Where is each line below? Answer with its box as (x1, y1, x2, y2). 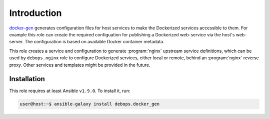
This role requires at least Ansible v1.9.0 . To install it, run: (9, 88, 130, 94)
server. (9, 39, 24, 45)
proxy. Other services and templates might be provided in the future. (9, 62, 150, 68)
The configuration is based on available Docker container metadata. (24, 39, 164, 45)
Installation (9, 75, 45, 83)
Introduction (9, 7, 62, 18)
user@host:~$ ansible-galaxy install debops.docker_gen (19, 101, 160, 107)
